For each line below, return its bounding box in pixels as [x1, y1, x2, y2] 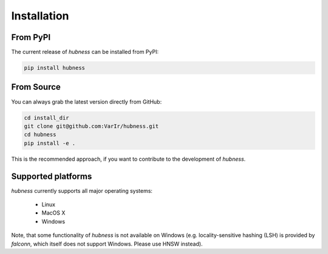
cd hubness [24, 131, 56, 138]
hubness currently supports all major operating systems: [11, 187, 153, 194]
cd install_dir [24, 114, 69, 121]
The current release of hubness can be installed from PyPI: [11, 48, 159, 56]
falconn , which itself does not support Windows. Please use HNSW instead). [11, 240, 203, 247]
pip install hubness [24, 64, 85, 72]
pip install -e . [24, 139, 76, 147]
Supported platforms [11, 171, 92, 181]
